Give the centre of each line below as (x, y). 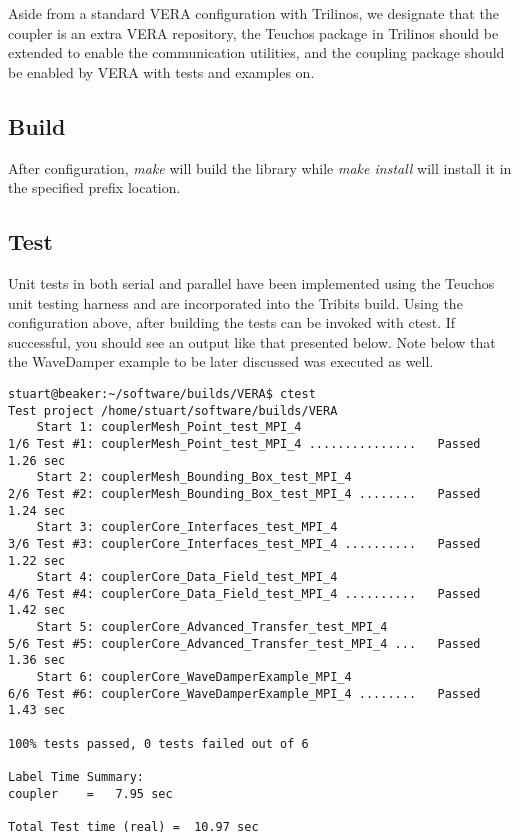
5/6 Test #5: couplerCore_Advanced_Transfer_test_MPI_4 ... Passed (244, 643)
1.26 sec (37, 460)
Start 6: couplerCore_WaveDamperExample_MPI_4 (194, 677)
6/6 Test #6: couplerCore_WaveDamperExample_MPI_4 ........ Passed (244, 693)
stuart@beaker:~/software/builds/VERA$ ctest (162, 393)
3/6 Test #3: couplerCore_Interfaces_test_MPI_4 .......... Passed (244, 543)
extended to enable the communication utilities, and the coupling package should (256, 52)
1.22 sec (37, 560)
